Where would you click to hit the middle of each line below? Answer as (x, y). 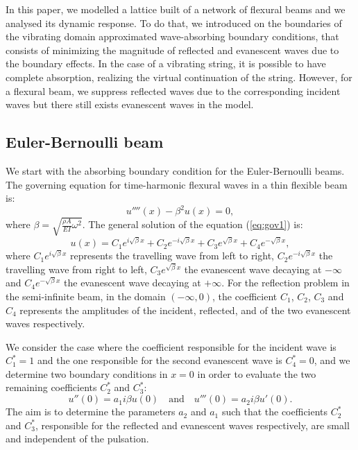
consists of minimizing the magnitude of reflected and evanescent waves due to (172, 50)
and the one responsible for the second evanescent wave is (160, 360)
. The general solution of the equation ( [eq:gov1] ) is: (193, 224)
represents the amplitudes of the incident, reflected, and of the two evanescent (185, 310)
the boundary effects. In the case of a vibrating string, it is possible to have (166, 63)
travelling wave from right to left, (76, 269)
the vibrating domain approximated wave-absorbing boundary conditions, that (172, 36)
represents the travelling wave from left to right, (172, 256)
